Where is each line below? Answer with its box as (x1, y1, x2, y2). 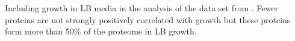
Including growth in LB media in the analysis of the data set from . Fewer (5, 2, 278, 14)
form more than (5, 25, 63, 37)
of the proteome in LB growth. (84, 25, 197, 37)
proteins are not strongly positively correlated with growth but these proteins (5, 13, 291, 26)
